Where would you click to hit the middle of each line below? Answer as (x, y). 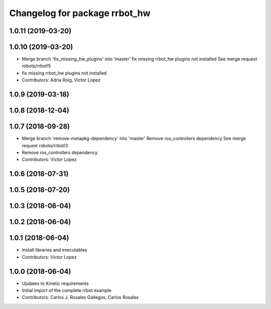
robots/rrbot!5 (36, 66)
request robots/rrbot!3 (45, 145)
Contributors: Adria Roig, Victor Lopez (61, 80)
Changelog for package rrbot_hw (80, 13)
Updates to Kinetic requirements (55, 283)
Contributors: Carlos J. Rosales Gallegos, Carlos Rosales (80, 297)
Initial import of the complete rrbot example (67, 290)
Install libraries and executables (54, 250)
